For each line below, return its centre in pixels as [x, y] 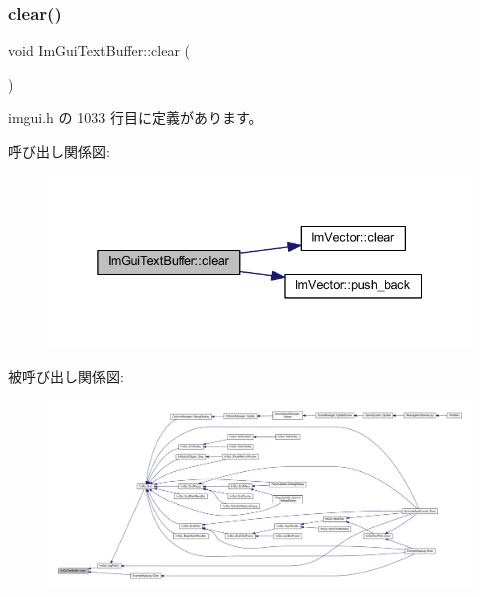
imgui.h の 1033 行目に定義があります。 [135, 117]
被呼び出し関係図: [66, 376]
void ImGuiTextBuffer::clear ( [99, 50]
